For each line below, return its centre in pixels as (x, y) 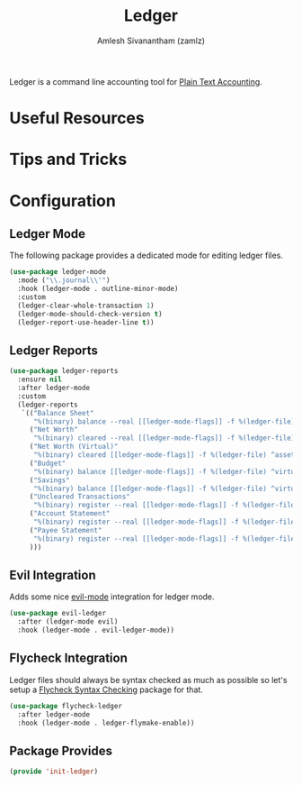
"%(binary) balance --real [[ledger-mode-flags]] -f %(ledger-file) (164, 421)
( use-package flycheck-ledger (66, 706)
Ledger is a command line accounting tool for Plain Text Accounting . (136, 81)
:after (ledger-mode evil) (68, 622)
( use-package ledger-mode (58, 272)
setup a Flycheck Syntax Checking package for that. (107, 689)
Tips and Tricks (68, 160)
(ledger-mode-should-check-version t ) (90, 314)
